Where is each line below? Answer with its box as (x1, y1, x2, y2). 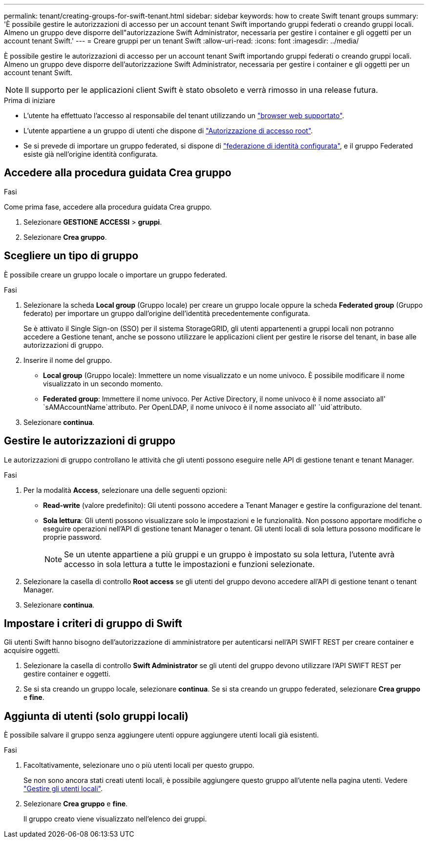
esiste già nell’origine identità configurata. (23, 150, 158, 158)
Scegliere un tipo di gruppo (4, 250, 139, 262)
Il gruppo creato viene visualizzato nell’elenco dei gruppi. (23, 815, 207, 823)
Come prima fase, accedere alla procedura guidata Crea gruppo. (4, 202, 212, 211)
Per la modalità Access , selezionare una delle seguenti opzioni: (23, 485, 227, 494)
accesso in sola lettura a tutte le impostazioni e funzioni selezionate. (64, 559, 315, 569)
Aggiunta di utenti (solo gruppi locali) (4, 710, 189, 722)
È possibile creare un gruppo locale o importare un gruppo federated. (4, 270, 227, 279)
